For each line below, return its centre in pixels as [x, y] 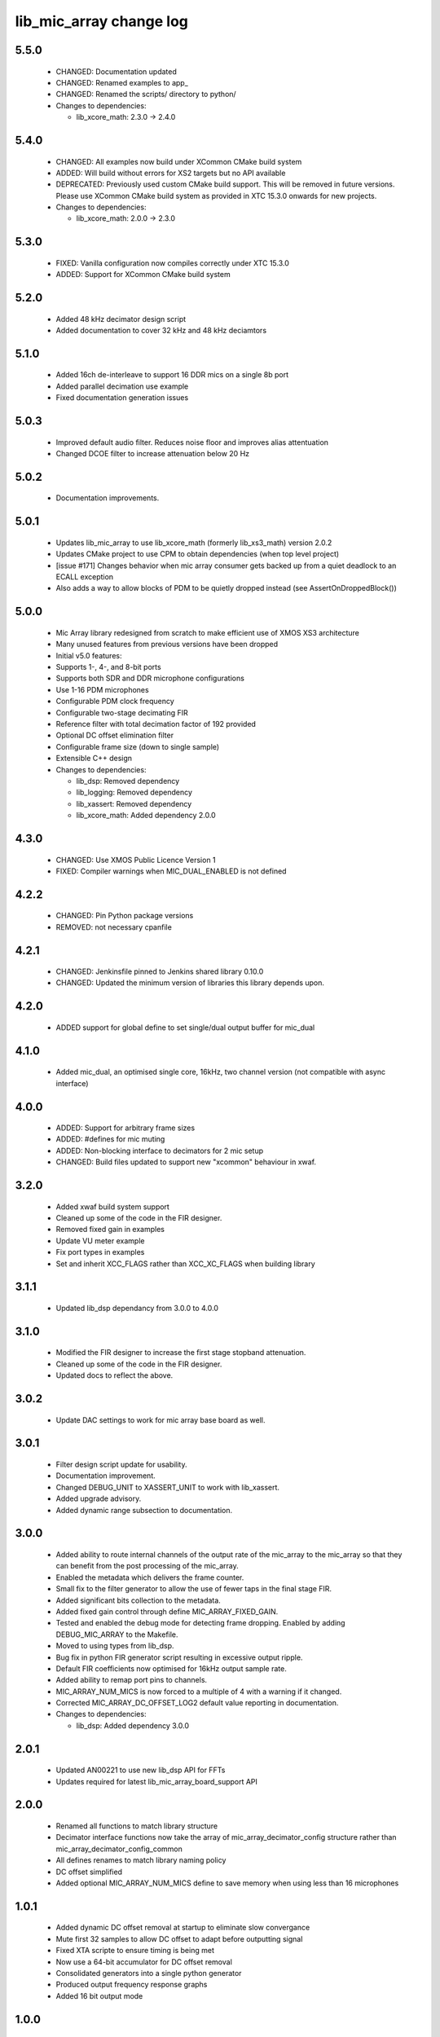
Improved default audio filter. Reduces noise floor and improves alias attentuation [192, 442]
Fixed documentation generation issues [122, 398]
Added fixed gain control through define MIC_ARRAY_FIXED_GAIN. [167, 1611]
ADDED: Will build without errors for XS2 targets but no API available [171, 173]
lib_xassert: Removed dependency [134, 803]
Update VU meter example [100, 1241]
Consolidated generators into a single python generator [149, 1973]
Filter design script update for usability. [121, 1465]
